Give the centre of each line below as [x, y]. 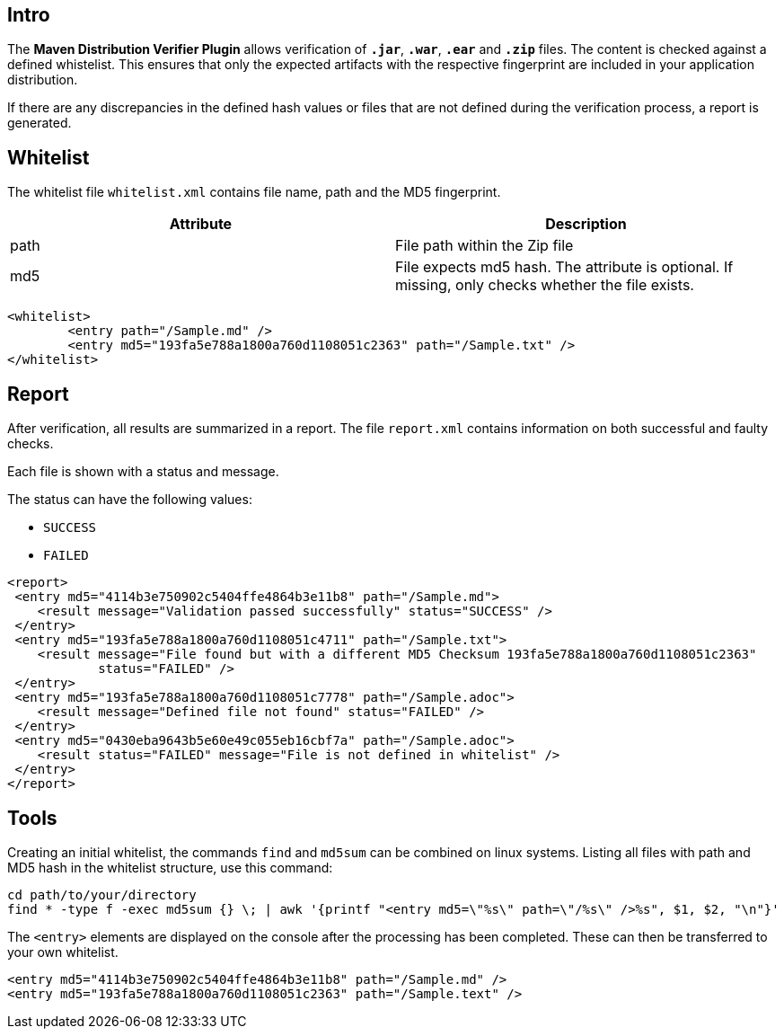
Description [586, 224]
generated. [40, 123]
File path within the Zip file [484, 246]
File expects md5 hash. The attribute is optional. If [564, 267]
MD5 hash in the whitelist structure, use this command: [170, 867]
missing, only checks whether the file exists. [545, 285]
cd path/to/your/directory [102, 894]
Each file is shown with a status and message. [143, 472]
